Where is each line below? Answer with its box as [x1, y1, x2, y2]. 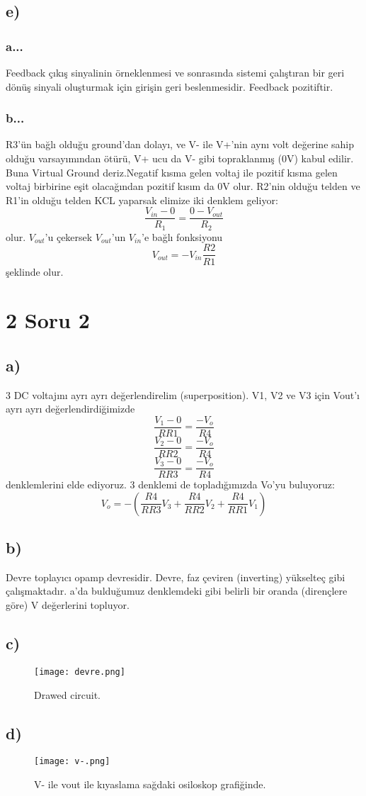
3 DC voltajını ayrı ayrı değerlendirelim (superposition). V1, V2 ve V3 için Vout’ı [6, 387, 360, 402]
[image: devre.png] [34, 666, 125, 677]
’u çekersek [45, 229, 93, 244]
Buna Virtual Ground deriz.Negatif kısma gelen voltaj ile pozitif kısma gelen [6, 164, 338, 179]
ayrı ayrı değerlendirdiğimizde [6, 401, 135, 416]
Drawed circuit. [34, 687, 101, 702]
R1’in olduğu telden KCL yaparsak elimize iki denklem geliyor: [6, 192, 278, 207]
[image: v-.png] [34, 756, 110, 767]
